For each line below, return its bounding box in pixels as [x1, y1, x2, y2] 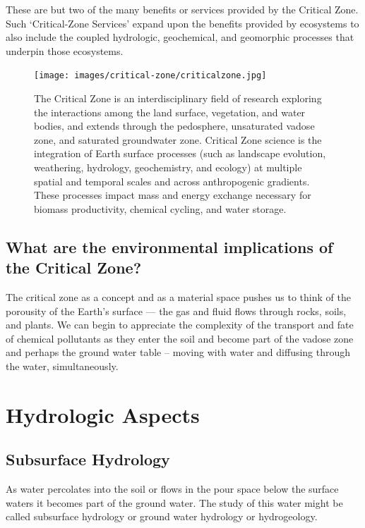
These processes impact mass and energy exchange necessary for [34, 188, 311, 202]
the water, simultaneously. [6, 358, 119, 373]
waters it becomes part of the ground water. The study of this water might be [6, 495, 343, 510]
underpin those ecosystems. [6, 43, 124, 58]
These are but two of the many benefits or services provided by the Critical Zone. [6, 2, 359, 16]
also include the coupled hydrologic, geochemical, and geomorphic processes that [6, 30, 354, 44]
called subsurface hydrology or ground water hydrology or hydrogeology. [6, 509, 318, 524]
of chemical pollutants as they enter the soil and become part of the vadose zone [6, 331, 354, 345]
